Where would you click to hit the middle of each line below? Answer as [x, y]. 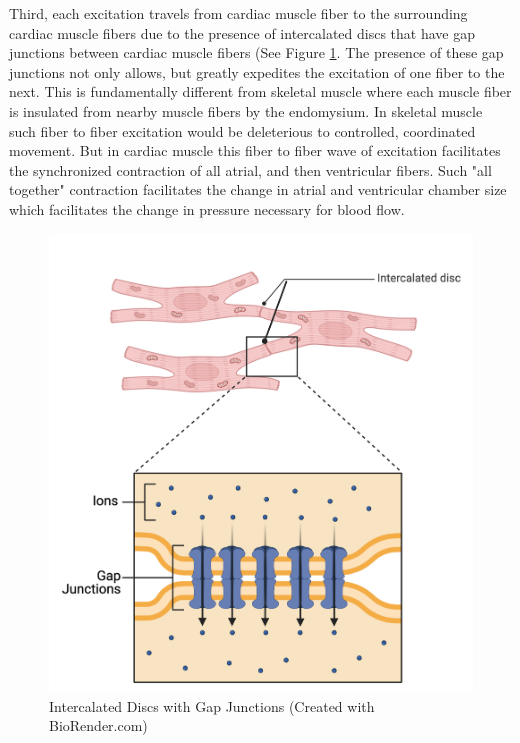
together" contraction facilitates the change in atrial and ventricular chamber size [258, 189]
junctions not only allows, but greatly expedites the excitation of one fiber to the [257, 71]
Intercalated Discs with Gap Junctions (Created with [212, 705]
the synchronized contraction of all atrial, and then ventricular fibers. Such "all [250, 169]
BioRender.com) [98, 725]
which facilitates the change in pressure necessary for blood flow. [207, 208]
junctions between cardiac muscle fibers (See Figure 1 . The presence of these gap [256, 52]
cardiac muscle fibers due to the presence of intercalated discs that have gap [242, 32]
